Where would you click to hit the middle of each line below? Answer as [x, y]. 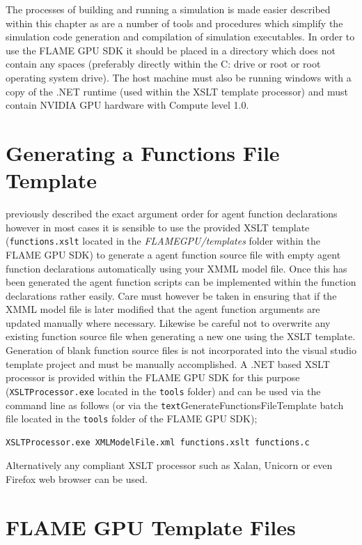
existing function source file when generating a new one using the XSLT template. [181, 336]
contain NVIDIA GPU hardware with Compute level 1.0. [127, 105]
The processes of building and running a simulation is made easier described [168, 9]
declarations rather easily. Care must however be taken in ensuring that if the [171, 295]
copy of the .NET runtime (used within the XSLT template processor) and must [177, 91]
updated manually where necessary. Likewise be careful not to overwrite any [168, 322]
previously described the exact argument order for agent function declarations [172, 214]
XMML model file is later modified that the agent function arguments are [163, 309]
